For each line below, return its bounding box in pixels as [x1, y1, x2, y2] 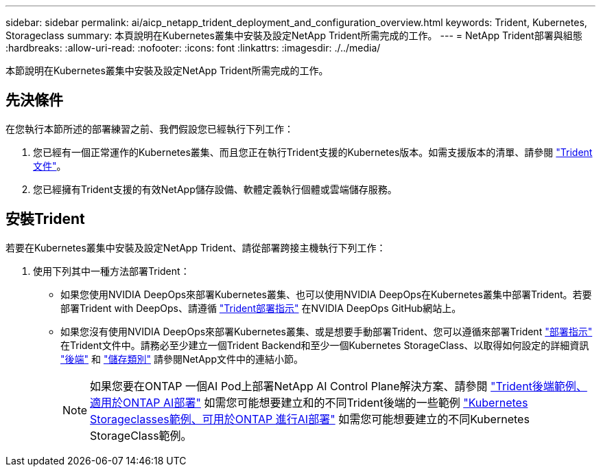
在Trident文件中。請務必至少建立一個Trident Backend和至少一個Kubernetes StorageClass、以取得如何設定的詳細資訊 [60, 339, 589, 351]
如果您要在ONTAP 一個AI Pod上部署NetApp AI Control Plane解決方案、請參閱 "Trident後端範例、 [90, 379, 587, 393]
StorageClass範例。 [90, 428, 192, 442]
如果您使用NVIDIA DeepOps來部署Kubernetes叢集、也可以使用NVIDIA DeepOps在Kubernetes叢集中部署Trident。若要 [60, 288, 592, 300]
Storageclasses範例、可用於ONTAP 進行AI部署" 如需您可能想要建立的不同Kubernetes [90, 412, 530, 426]
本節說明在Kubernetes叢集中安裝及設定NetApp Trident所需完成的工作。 [5, 65, 329, 76]
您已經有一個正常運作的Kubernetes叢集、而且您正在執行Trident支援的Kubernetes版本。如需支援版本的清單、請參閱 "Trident [33, 146, 593, 158]
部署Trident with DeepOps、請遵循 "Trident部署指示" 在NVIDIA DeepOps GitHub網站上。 [60, 302, 462, 314]
